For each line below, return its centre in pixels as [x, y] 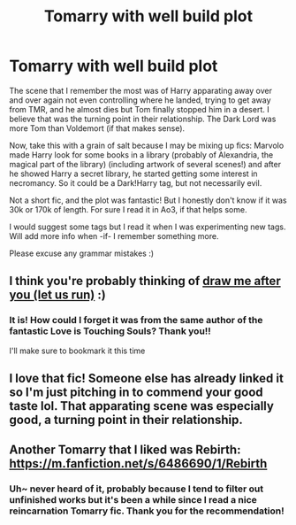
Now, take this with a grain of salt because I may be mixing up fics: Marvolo [147, 145]
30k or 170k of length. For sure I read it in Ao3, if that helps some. [128, 209]
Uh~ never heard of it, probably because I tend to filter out [137, 489]
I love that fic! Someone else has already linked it [147, 378]
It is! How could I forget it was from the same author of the [136, 320]
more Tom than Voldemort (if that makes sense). [97, 128]
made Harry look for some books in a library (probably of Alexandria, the [141, 154]
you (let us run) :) [57, 295]
